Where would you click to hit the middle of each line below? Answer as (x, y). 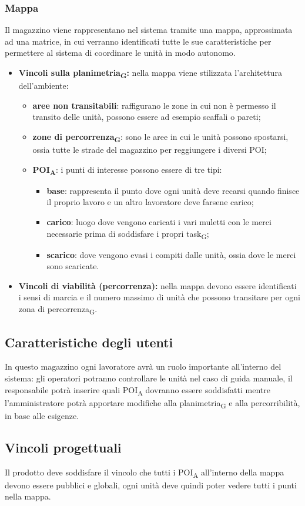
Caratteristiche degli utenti (89, 342)
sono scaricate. (73, 266)
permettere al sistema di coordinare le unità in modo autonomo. (120, 53)
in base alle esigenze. (42, 415)
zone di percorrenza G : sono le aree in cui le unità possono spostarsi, (160, 137)
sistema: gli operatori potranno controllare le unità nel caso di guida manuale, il (149, 378)
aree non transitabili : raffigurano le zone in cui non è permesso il (154, 105)
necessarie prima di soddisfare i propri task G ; (128, 234)
